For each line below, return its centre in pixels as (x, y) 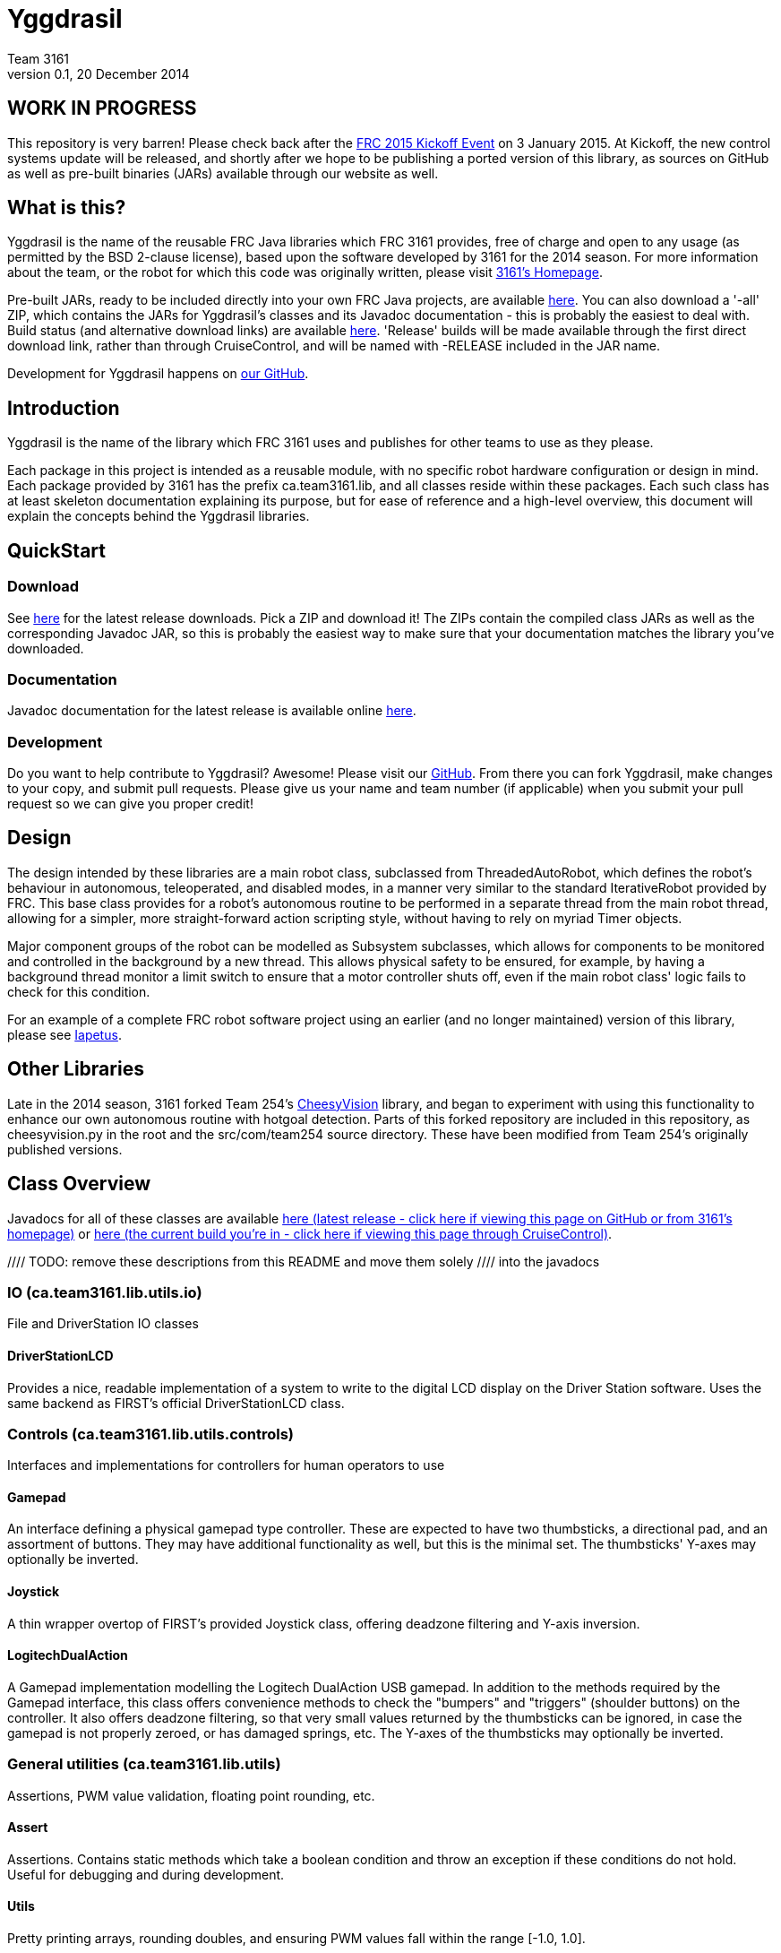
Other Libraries (76, 1069)
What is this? (67, 208)
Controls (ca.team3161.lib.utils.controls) (151, 1434)
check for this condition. (79, 991)
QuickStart (57, 550)
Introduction (64, 408)
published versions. (65, 1149)
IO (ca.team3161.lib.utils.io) (105, 1292)
